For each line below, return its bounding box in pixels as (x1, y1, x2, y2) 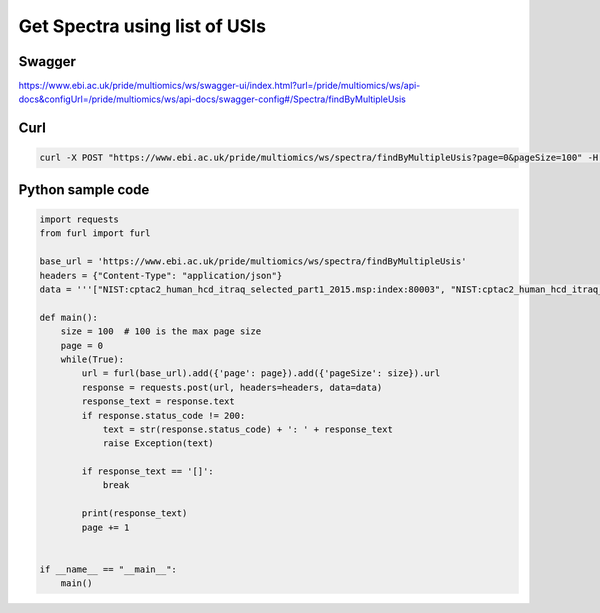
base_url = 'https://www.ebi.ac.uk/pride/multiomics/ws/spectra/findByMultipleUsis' (39, 256, 467, 267)
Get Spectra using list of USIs (18, 15, 267, 37)
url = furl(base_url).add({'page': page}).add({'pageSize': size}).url (81, 368, 441, 379)
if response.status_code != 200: (81, 410, 246, 421)
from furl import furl (39, 228, 151, 239)
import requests (39, 214, 120, 225)
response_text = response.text (81, 396, 235, 407)
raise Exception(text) (102, 438, 214, 449)
